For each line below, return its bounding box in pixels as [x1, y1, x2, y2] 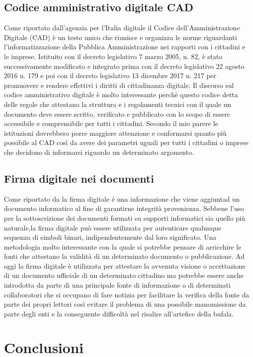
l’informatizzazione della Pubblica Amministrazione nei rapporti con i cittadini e [4, 42, 245, 52]
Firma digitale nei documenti [4, 170, 154, 186]
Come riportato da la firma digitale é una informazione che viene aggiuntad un [4, 193, 240, 204]
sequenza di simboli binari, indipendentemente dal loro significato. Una [4, 232, 216, 242]
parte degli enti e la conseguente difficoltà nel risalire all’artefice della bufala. [4, 308, 234, 318]
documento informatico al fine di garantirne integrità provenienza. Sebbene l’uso [4, 203, 244, 213]
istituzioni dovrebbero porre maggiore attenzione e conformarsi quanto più [4, 127, 227, 138]
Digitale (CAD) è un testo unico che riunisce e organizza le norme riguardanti [4, 32, 237, 42]
